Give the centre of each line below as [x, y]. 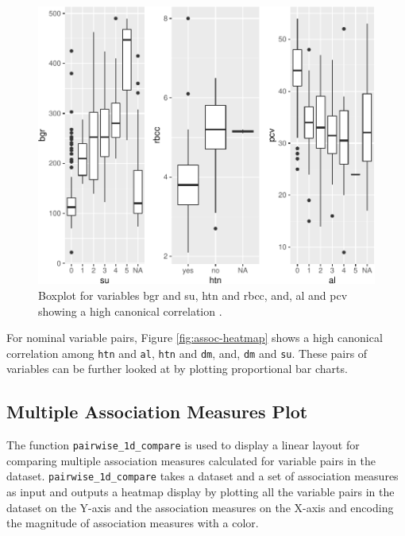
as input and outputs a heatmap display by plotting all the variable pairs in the [201, 492]
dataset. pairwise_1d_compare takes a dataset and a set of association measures [202, 476]
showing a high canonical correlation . [130, 311]
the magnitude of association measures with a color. [133, 523]
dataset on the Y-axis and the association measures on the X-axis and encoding [200, 507]
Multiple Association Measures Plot [157, 412]
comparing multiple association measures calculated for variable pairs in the [191, 460]
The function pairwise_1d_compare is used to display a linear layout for [183, 445]
